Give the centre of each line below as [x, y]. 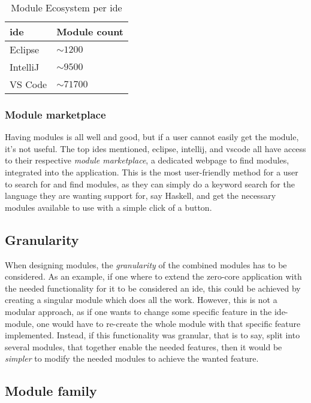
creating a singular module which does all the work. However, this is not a [141, 300]
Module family [51, 391]
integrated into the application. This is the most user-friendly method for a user [152, 172]
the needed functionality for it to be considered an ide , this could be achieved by [153, 288]
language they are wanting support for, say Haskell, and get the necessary [141, 196]
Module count [90, 31]
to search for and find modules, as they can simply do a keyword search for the [150, 184]
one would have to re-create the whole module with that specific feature [169, 323]
